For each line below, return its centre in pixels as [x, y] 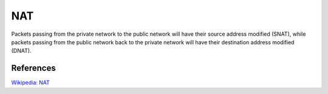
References [33, 68]
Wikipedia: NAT [30, 82]
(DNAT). [21, 51]
